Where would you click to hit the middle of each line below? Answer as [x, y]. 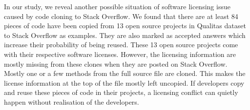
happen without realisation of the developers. [72, 101]
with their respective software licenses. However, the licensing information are [120, 54]
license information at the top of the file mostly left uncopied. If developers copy [124, 82]
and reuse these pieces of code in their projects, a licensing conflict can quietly [121, 92]
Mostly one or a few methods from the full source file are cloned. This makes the [125, 73]
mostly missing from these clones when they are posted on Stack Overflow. [116, 64]
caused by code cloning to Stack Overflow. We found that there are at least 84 [121, 16]
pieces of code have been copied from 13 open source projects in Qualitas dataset [125, 26]
